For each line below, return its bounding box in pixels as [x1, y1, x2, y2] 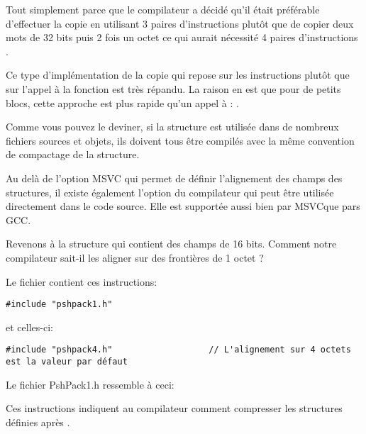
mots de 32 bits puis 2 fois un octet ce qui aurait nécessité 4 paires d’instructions [6, 30, 358, 45]
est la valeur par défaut [6, 357, 128, 367]
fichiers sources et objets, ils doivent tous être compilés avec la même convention [6, 133, 355, 148]
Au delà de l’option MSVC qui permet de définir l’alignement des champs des [6, 170, 343, 185]
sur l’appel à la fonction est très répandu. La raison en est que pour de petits [6, 81, 341, 96]
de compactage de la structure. [6, 147, 140, 162]
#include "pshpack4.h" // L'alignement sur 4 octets [6, 345, 351, 355]
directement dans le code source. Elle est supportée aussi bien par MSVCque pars [6, 199, 360, 213]
